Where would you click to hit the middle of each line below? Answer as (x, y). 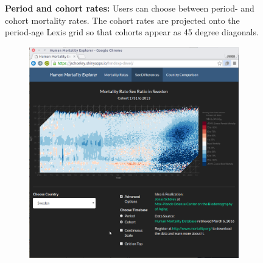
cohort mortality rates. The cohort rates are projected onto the (122, 20)
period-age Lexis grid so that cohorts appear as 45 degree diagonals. (132, 32)
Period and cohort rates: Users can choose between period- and (130, 8)
